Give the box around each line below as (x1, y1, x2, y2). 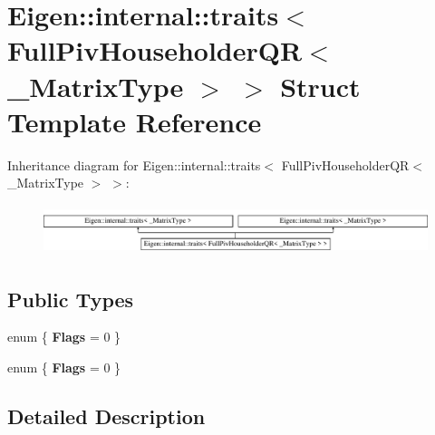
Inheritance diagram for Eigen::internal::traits (7, 155, 261, 174)
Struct (280, 67, 361, 104)
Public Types (7, 285, 134, 313)
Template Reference (7, 102, 262, 140)
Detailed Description (7, 401, 206, 430)
